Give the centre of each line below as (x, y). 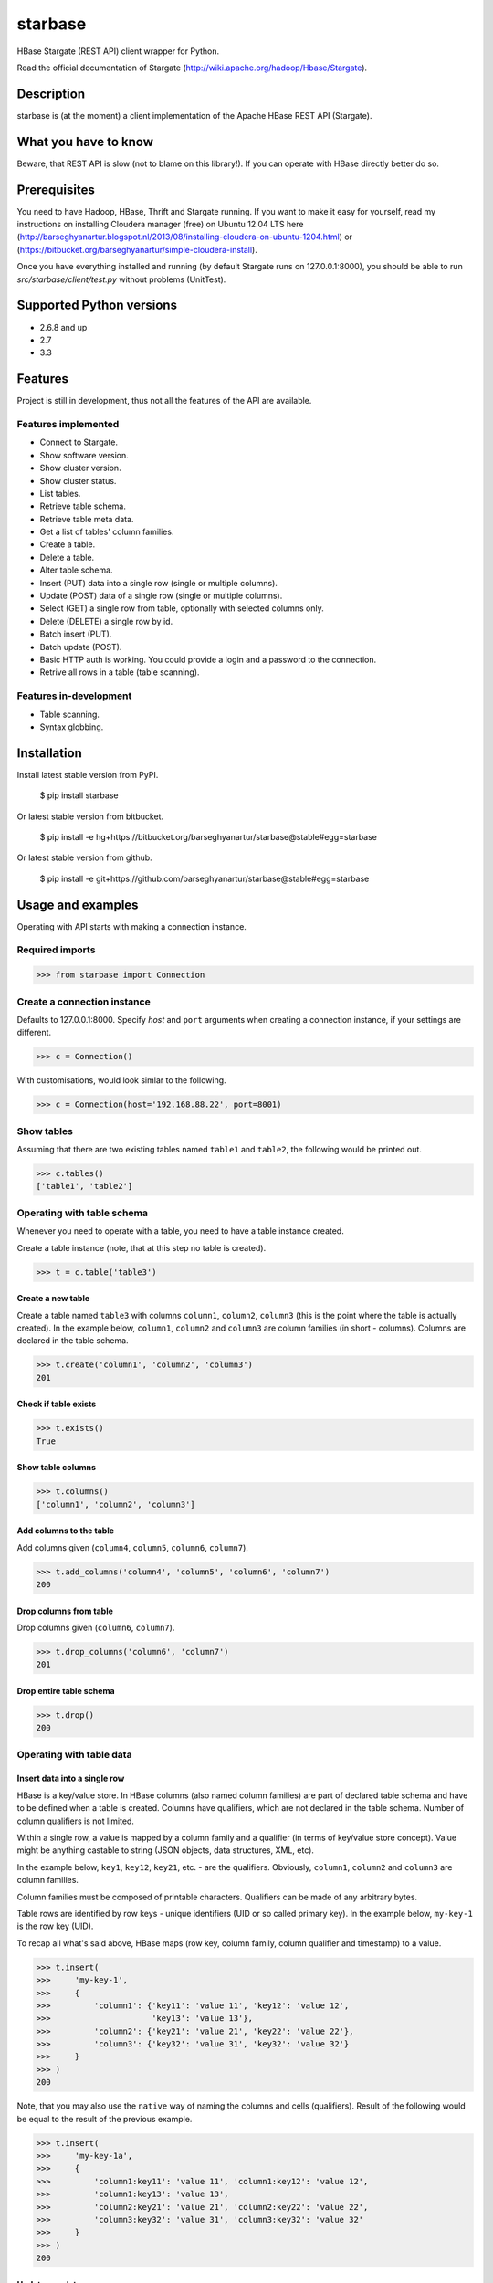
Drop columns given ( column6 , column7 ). (96, 1627)
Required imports (56, 950)
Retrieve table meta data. (87, 519)
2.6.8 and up (63, 327)
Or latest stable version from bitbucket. (90, 816)
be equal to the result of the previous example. (105, 2119)
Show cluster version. (81, 468)
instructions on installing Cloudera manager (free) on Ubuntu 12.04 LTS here (160, 225)
